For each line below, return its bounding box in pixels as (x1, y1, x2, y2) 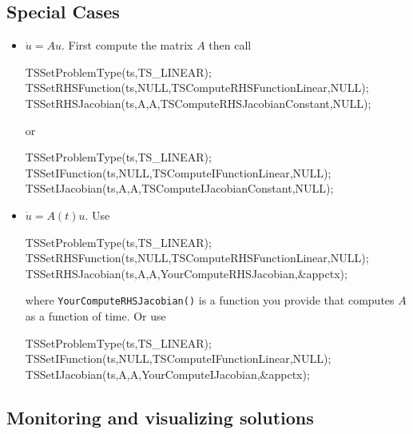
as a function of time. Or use (25, 307, 166, 324)
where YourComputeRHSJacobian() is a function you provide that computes (25, 292, 395, 309)
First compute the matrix (68, 37, 193, 54)
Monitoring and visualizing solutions (6, 404, 314, 429)
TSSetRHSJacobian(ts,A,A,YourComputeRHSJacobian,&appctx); (25, 265, 347, 281)
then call (208, 37, 252, 54)
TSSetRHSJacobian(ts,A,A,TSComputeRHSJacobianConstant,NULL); (25, 94, 371, 111)
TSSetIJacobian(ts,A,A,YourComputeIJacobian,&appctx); (25, 365, 310, 382)
